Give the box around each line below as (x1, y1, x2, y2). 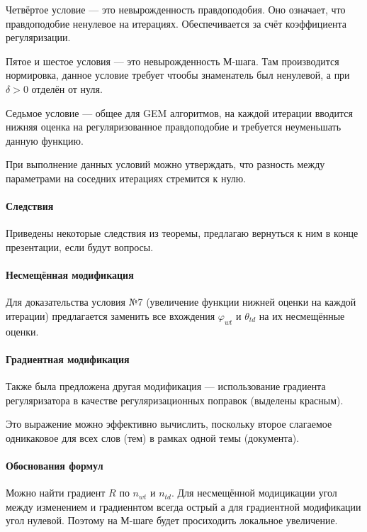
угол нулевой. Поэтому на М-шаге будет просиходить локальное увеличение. (6, 513, 338, 528)
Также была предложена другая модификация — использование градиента (6, 379, 326, 394)
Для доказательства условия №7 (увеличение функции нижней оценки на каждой (6, 294, 356, 309)
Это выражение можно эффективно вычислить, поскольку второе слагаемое (6, 416, 332, 431)
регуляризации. (6, 30, 71, 45)
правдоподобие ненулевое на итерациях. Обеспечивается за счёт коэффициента (6, 16, 347, 31)
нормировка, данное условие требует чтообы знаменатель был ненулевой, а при (6, 67, 350, 82)
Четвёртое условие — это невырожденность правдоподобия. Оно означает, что (6, 2, 346, 16)
